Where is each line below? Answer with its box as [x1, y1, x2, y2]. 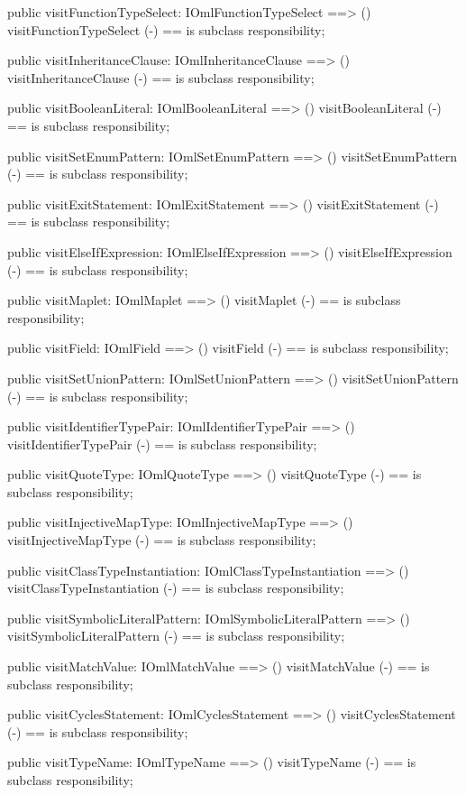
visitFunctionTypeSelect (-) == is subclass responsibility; [7, 20, 325, 39]
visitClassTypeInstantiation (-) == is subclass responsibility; [7, 578, 344, 597]
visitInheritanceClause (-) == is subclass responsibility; [7, 68, 315, 87]
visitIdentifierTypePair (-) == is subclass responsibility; [7, 434, 317, 453]
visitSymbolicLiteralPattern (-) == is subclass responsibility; [7, 626, 345, 645]
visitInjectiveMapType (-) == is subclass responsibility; [7, 531, 316, 550]
